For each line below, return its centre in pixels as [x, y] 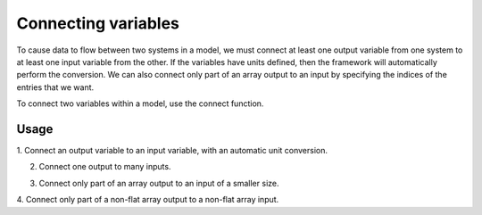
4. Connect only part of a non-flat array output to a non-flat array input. [148, 200]
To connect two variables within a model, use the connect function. [140, 103]
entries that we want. [55, 87]
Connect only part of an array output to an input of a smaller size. [159, 183]
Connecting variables [98, 23]
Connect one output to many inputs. [105, 167]
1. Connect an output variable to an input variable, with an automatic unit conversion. [172, 151]
